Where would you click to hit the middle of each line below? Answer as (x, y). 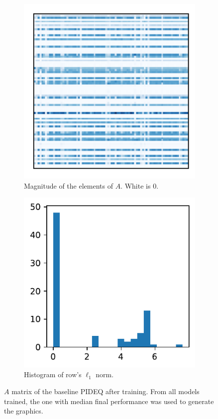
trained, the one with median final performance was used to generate (109, 401)
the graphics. (24, 411)
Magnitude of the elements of (68, 185)
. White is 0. (140, 185)
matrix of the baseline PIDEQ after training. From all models (106, 391)
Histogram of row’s (53, 374)
